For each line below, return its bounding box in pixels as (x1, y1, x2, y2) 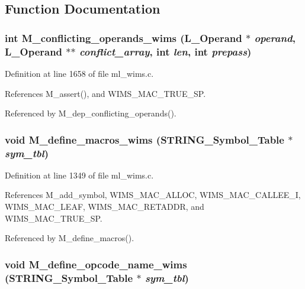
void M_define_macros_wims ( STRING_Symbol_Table (5, 132, 284, 147)
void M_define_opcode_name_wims (5, 256, 187, 271)
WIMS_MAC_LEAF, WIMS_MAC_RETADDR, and (5, 200, 204, 213)
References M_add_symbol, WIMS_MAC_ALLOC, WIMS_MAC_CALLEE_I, (5, 189, 301, 201)
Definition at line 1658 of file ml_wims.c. (5, 67, 154, 79)
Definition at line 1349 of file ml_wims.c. (5, 168, 154, 181)
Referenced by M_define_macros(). (5, 232, 134, 244)
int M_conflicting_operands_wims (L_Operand (5, 30, 242, 45)
